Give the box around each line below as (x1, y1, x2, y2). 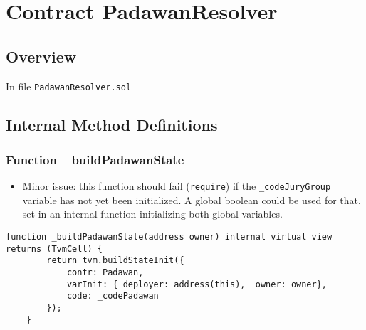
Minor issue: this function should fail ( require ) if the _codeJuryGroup (22, 179, 331, 193)
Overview (6, 45, 77, 67)
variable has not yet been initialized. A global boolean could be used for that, (22, 192, 361, 207)
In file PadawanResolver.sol (6, 78, 132, 93)
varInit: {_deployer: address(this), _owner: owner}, (66, 279, 328, 289)
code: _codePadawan (66, 291, 159, 302)
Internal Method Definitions (6, 113, 218, 135)
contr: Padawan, (66, 267, 144, 278)
